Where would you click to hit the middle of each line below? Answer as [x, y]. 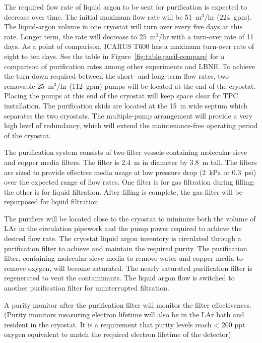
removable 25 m [29, 85]
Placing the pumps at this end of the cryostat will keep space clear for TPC [121, 96]
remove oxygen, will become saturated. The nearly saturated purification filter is [128, 268]
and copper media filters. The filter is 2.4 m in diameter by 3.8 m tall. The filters [130, 162]
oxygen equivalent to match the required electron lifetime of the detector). [119, 334]
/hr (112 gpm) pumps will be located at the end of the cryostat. [156, 85]
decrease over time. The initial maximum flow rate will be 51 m [103, 16]
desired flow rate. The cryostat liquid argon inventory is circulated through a [123, 238]
